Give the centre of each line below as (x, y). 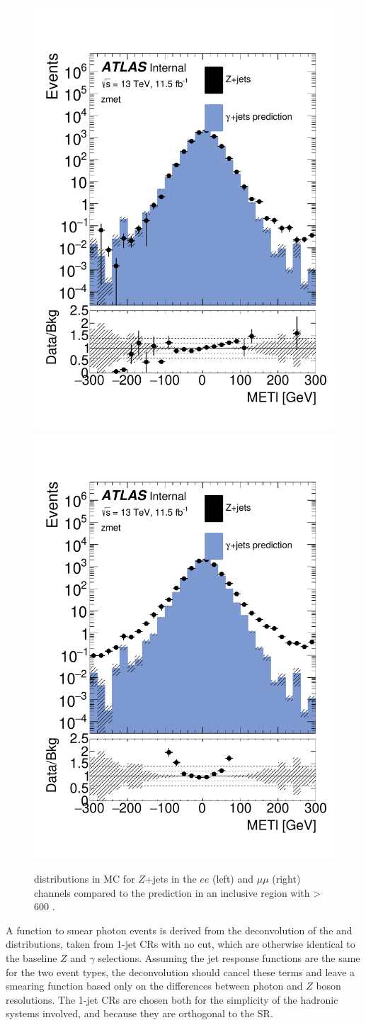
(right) (286, 879)
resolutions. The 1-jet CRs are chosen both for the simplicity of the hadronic (172, 999)
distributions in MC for (85, 879)
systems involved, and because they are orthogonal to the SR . (139, 1013)
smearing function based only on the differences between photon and (154, 986)
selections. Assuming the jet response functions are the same (229, 958)
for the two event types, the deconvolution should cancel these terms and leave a (181, 972)
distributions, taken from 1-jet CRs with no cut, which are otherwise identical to (181, 944)
